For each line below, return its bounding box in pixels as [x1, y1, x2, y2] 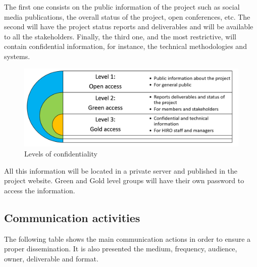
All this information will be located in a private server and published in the [4, 165, 238, 176]
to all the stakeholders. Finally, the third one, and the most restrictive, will [4, 31, 236, 41]
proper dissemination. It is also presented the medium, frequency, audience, [4, 243, 237, 254]
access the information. [4, 185, 75, 195]
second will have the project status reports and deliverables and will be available [4, 21, 253, 32]
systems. [4, 50, 30, 61]
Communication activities [4, 209, 140, 225]
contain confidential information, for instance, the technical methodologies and [4, 41, 247, 51]
